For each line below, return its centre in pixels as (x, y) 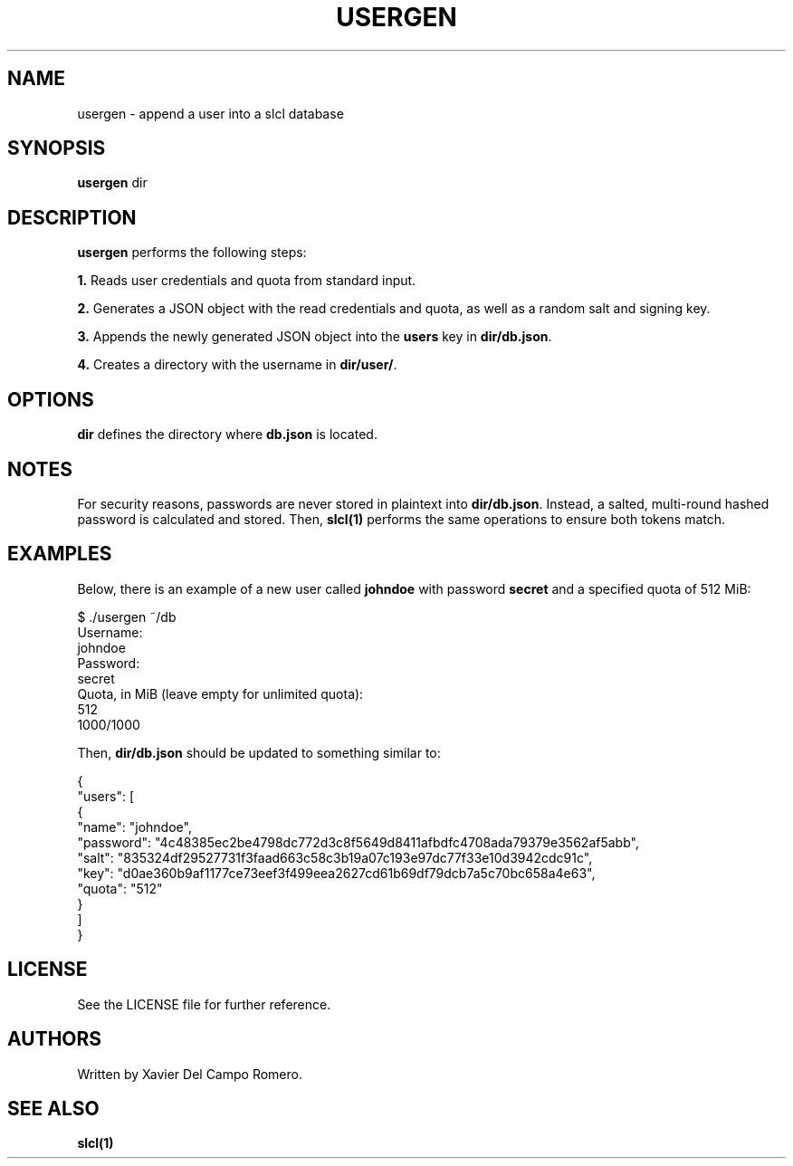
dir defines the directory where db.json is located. (227, 435)
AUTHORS (55, 1039)
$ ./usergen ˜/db (127, 616)
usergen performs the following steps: (192, 253)
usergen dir (112, 183)
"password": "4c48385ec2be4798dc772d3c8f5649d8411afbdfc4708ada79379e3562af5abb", (358, 842)
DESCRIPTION (72, 217)
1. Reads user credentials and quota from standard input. (247, 281)
